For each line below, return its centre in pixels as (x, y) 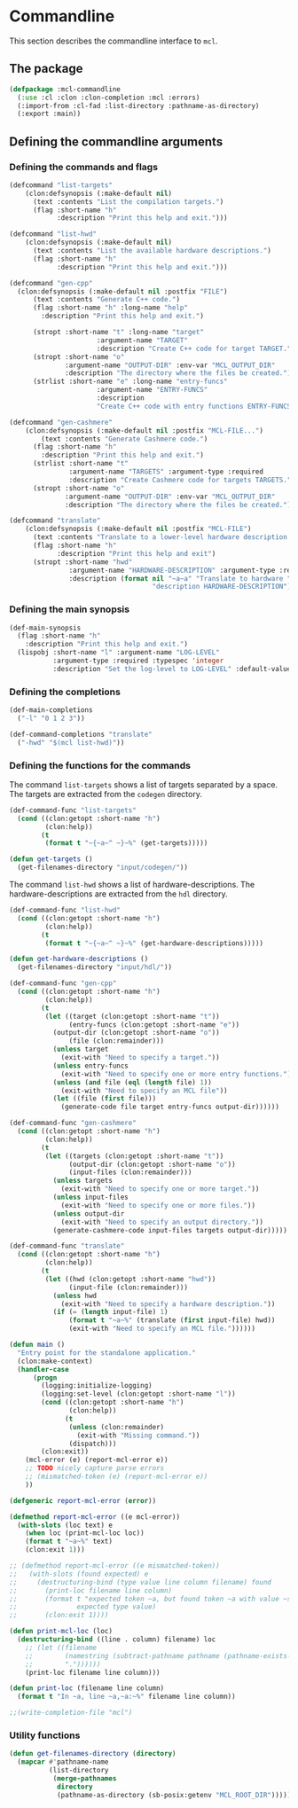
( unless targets (83, 1181)
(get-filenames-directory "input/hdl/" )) (95, 967)
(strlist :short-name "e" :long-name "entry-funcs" (130, 382)
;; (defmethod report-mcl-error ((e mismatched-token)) (114, 1566)
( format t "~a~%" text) (69, 1542)
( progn (45, 1378)
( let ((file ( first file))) (105, 1099)
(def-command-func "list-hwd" (65, 911)
